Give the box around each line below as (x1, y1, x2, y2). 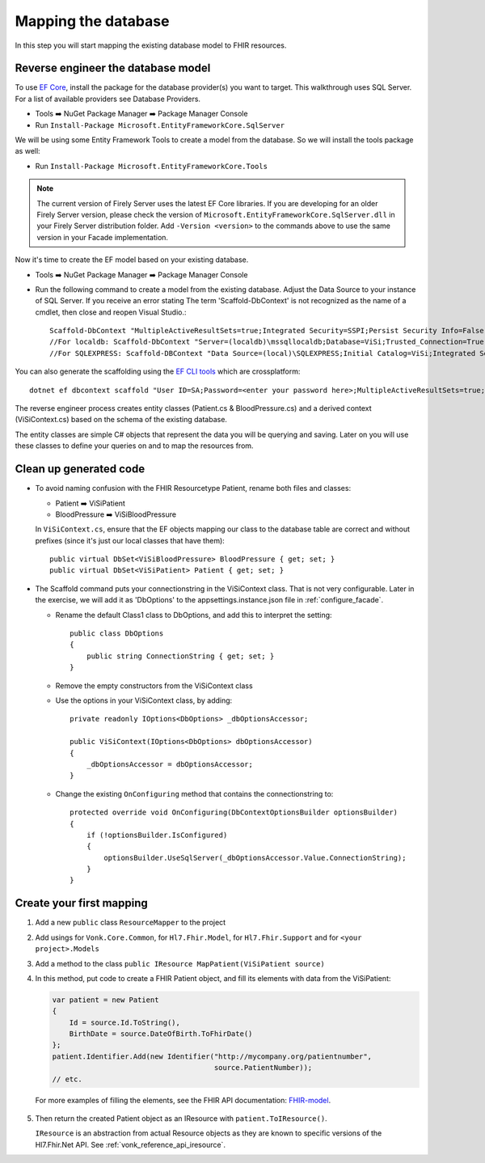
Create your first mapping (15, 896, 149, 910)
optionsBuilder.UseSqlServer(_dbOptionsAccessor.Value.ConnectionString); (103, 853, 407, 862)
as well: (15, 146, 40, 156)
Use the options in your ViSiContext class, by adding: (55, 696, 233, 705)
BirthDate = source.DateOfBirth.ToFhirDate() (69, 1030, 253, 1038)
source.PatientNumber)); (213, 1064, 313, 1072)
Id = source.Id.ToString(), (69, 1017, 181, 1027)
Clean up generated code (15, 462, 145, 476)
